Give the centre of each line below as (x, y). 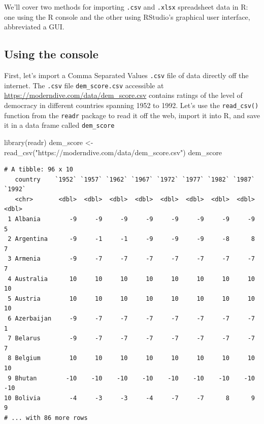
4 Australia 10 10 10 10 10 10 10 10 (131, 279)
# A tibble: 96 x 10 (39, 170)
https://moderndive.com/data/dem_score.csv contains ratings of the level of (123, 95)
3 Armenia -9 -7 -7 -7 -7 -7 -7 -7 (131, 259)
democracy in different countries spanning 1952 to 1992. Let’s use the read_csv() (131, 105)
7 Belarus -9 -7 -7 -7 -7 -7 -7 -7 (131, 339)
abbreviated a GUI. (34, 27)
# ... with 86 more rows (46, 418)
